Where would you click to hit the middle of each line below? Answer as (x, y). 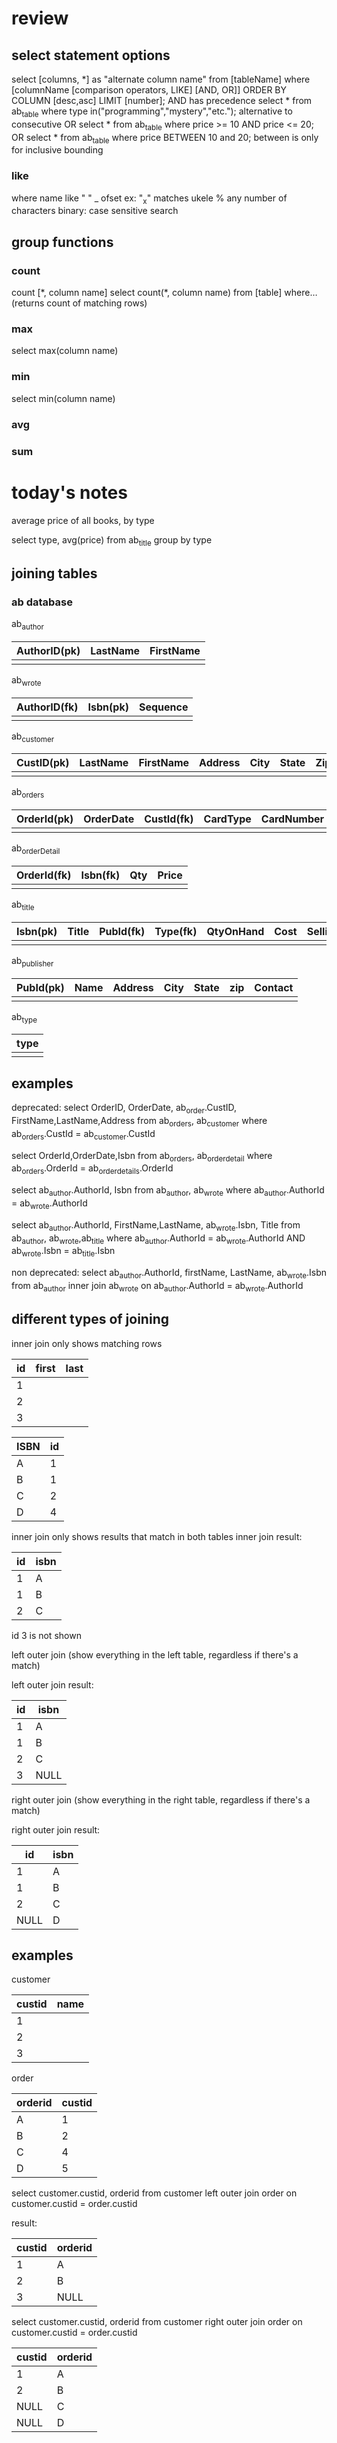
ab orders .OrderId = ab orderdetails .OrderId (92, 1169)
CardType (227, 819)
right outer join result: (56, 1829)
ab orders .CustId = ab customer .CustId (83, 1134)
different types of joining (90, 1319)
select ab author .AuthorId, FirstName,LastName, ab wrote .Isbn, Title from (156, 1225)
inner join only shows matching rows (87, 1343)
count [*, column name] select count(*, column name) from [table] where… (164, 293)
